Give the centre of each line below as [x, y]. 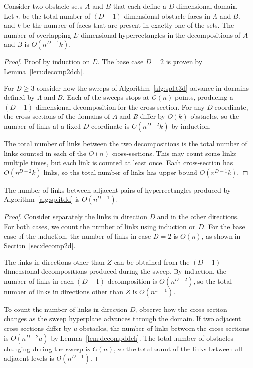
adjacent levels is [29, 358]
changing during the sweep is [47, 348]
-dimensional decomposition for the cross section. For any [119, 107]
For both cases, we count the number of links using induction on [100, 226]
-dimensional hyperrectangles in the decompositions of [159, 34]
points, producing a [204, 97]
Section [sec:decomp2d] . [40, 245]
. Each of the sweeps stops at [106, 97]
